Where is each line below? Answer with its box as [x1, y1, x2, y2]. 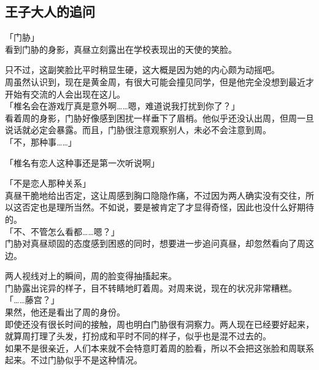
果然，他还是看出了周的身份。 [5, 306, 125, 318]
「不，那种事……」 [5, 135, 77, 148]
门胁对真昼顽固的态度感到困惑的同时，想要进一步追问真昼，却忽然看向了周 [5, 237, 306, 250]
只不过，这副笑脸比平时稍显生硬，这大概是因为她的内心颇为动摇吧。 [5, 63, 280, 76]
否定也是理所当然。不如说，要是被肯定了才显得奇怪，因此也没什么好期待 [21, 201, 314, 214]
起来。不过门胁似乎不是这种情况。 [5, 353, 142, 366]
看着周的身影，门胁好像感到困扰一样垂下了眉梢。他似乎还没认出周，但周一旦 [5, 111, 314, 124]
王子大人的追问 [5, 2, 95, 21]
